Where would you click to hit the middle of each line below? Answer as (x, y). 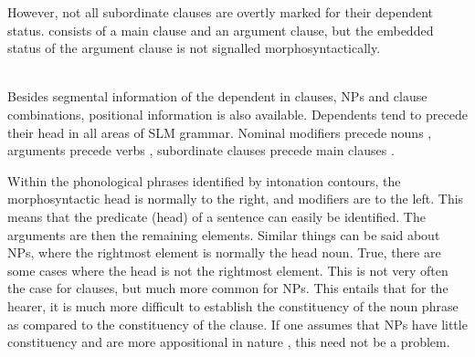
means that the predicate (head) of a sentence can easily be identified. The (216, 216)
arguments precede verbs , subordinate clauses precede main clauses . (201, 150)
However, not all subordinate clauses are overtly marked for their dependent (221, 12)
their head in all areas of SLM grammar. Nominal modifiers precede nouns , (220, 132)
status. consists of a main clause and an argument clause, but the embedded (221, 30)
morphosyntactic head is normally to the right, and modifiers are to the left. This (236, 199)
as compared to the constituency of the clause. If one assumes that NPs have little (237, 324)
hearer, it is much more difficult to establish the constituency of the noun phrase (233, 305)
